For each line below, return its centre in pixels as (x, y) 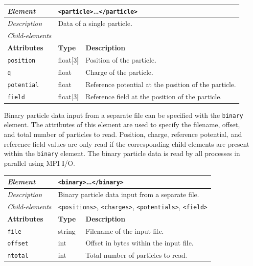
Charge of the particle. (119, 72)
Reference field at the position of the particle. (154, 96)
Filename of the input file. (125, 231)
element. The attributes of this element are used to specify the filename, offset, (122, 124)
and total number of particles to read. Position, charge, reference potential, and (123, 134)
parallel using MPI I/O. (40, 163)
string (67, 231)
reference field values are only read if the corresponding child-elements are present (127, 144)
